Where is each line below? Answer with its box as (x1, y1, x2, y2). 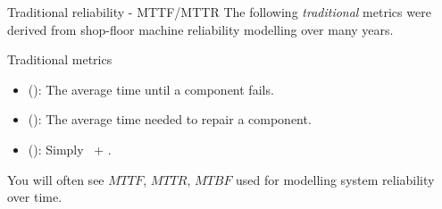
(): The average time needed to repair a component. (28, 110, 312, 129)
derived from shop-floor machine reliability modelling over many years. (7, 20, 394, 38)
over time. (7, 188, 63, 206)
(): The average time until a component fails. (28, 79, 274, 98)
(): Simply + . (28, 139, 112, 158)
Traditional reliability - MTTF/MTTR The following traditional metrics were (7, 3, 431, 21)
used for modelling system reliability (236, 170, 435, 188)
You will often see (7, 170, 104, 188)
